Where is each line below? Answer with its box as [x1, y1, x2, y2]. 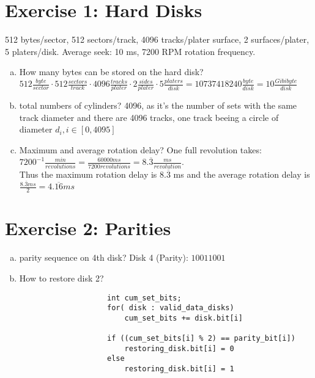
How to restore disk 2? [19, 271, 104, 284]
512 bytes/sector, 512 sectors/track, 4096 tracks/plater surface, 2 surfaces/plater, [5, 33, 309, 46]
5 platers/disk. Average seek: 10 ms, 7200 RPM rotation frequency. [5, 45, 256, 57]
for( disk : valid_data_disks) [106, 303, 234, 313]
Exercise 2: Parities [5, 216, 171, 241]
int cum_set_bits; [106, 293, 182, 302]
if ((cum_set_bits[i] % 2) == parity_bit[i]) [106, 334, 295, 343]
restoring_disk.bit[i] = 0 [124, 344, 234, 353]
